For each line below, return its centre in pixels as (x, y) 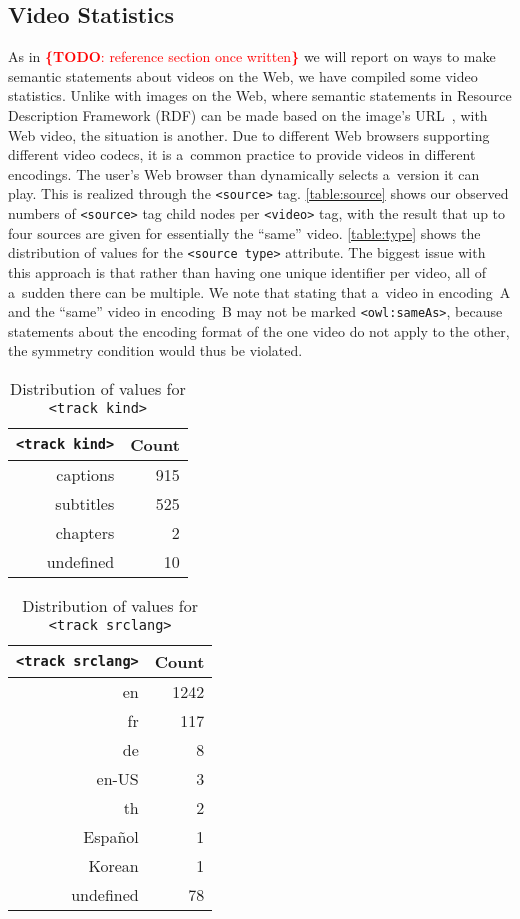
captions (85, 474)
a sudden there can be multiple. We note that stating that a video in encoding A (259, 291)
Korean (113, 865)
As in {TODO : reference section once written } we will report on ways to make (252, 56)
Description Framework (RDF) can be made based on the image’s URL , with (248, 114)
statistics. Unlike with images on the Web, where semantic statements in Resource (260, 95)
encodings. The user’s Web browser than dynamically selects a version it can (244, 173)
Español (111, 836)
